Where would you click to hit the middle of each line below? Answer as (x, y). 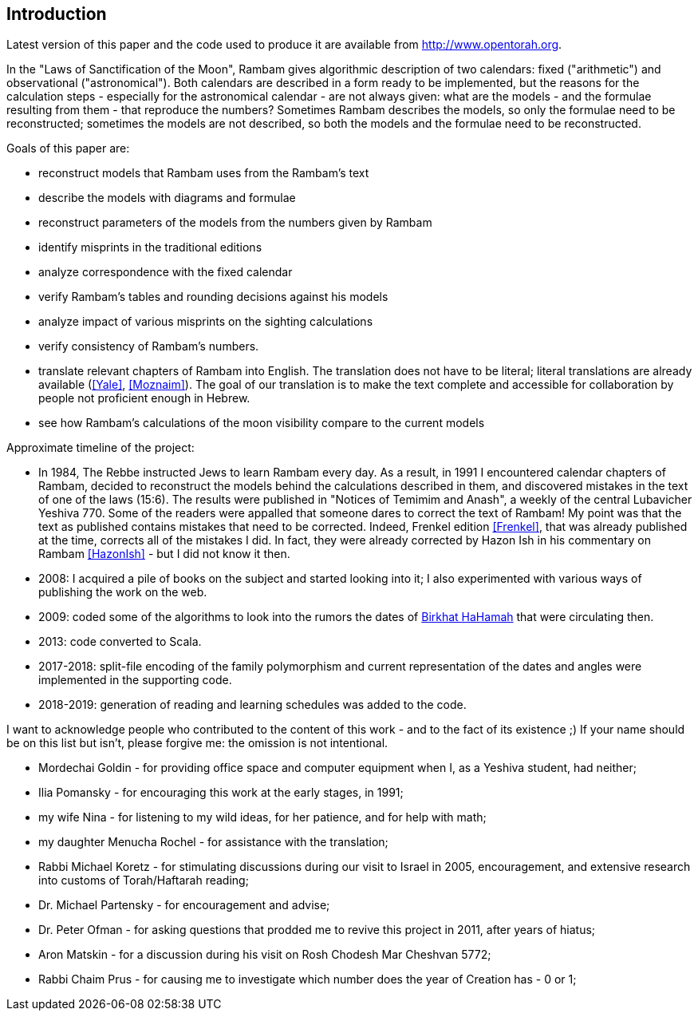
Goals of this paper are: (68, 148)
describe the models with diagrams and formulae (167, 198)
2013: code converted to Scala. (120, 642)
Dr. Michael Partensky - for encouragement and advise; (184, 905)
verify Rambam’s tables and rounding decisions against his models (213, 297)
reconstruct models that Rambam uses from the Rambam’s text (204, 173)
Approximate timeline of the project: (101, 448)
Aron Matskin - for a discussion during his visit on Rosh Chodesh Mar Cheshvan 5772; (265, 955)
